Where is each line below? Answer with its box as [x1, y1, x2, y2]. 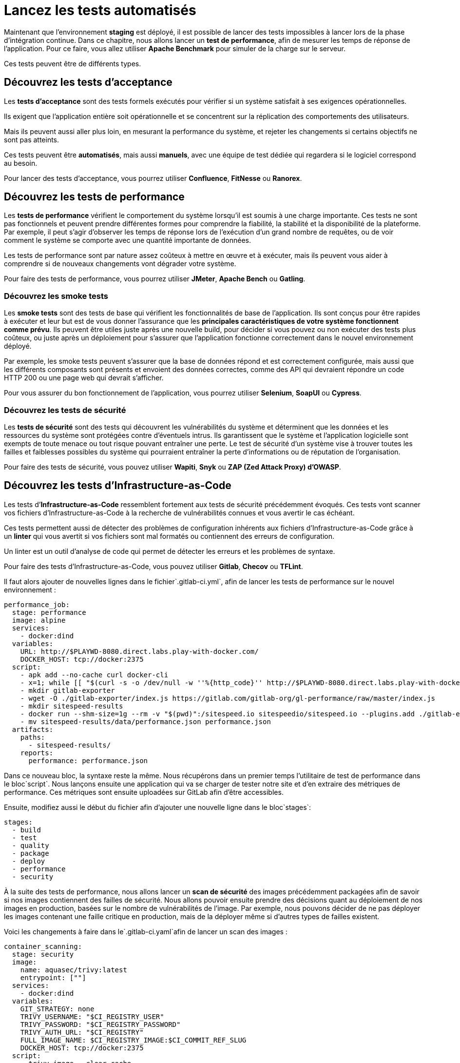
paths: [20, 733, 45, 741]
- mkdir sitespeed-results [20, 702, 123, 710]
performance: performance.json [28, 756, 148, 765]
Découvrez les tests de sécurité [4, 405, 126, 415]
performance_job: [4, 600, 70, 609]
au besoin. [4, 158, 38, 167]
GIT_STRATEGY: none [20, 1004, 95, 1013]
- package [12, 849, 49, 857]
